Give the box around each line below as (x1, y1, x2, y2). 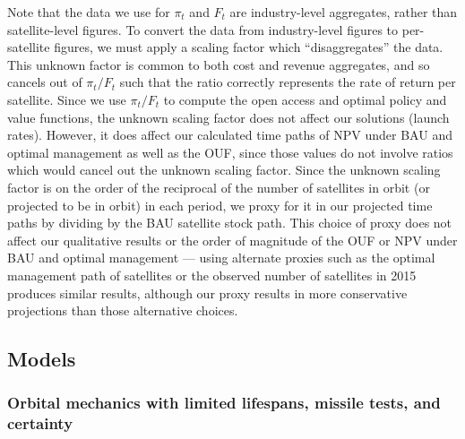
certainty (7, 412, 73, 435)
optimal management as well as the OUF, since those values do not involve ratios (7, 142, 453, 161)
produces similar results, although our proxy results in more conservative (7, 283, 408, 302)
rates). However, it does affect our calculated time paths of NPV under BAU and (7, 125, 452, 144)
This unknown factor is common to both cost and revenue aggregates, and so (7, 55, 430, 73)
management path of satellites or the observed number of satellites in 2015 (7, 265, 417, 284)
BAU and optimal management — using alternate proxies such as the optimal (7, 248, 435, 267)
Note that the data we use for (7, 3, 170, 21)
